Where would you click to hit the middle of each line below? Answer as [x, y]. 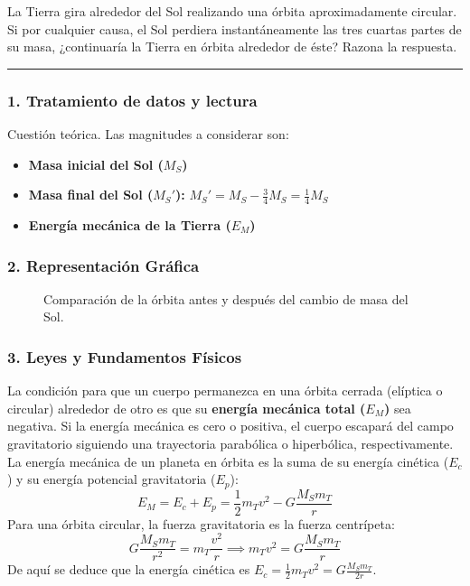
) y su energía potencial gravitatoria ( [112, 479]
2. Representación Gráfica [103, 265]
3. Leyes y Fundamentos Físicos [125, 356]
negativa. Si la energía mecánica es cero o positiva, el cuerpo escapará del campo [230, 426]
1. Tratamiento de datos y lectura [132, 100]
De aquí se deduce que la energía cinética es [129, 569]
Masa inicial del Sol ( [96, 164]
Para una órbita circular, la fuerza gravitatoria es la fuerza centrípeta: [201, 523]
